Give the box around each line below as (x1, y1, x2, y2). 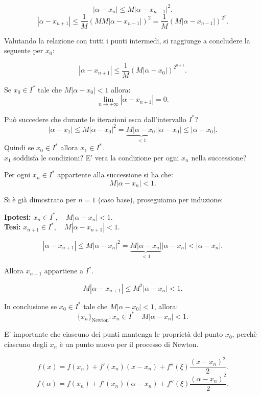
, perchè (232, 329, 257, 339)
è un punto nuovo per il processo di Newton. (59, 339, 199, 349)
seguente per (4, 45, 43, 56)
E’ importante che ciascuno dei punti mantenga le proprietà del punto (4, 329, 223, 339)
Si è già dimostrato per (4, 194, 76, 204)
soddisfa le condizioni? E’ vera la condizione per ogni (13, 152, 179, 162)
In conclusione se (4, 300, 57, 311)
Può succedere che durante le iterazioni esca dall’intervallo (4, 113, 186, 124)
